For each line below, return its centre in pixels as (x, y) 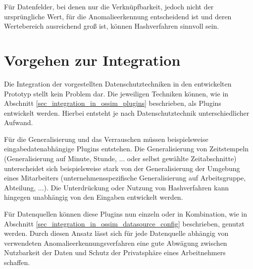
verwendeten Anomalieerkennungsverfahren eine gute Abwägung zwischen (116, 243)
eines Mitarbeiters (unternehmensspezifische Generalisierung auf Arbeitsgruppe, (125, 178)
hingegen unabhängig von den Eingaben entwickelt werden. (94, 197)
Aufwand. (19, 122)
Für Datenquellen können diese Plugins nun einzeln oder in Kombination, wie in (126, 214)
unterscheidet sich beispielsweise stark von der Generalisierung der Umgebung (122, 168)
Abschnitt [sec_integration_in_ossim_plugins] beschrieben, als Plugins (113, 103)
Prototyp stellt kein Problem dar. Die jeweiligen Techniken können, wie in (116, 93)
